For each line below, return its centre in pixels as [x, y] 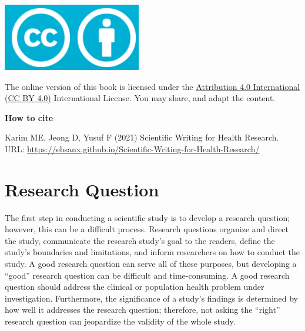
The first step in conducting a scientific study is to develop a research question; [148, 217]
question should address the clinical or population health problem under [135, 287]
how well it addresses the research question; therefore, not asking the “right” [143, 310]
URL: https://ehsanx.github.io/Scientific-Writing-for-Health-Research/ [132, 148]
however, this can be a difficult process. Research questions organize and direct [147, 229]
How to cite [29, 117]
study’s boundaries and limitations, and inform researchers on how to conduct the [152, 252]
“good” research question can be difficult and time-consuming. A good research [147, 275]
